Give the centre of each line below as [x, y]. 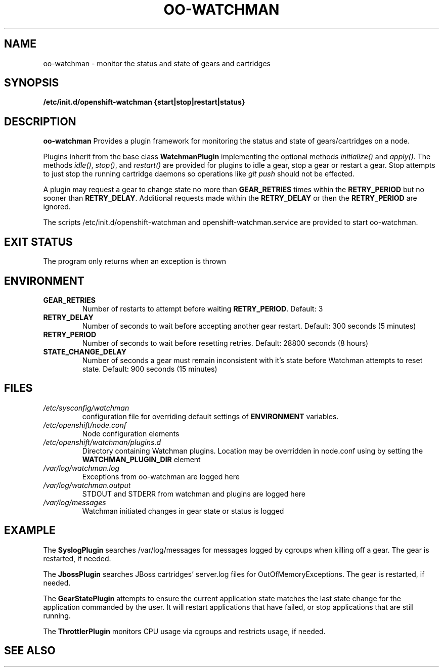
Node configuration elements [131, 433]
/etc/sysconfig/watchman [86, 408]
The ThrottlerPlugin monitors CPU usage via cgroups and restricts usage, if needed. [184, 631]
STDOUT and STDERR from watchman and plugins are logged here [194, 494]
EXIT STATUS [38, 242]
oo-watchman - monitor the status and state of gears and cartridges [157, 63]
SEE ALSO [30, 651]
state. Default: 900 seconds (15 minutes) [150, 369]
